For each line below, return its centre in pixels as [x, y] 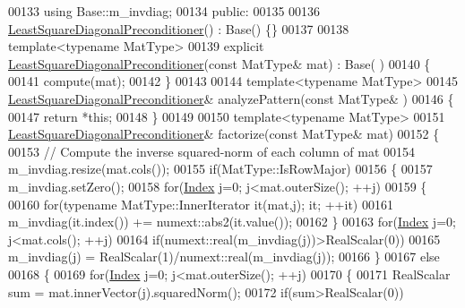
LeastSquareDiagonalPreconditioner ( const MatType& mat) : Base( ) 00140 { [220, 63]
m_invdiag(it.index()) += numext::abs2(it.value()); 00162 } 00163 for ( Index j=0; [232, 222]
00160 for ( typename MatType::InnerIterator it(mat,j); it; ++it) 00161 [201, 204]
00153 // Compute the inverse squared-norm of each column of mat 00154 [212, 151]
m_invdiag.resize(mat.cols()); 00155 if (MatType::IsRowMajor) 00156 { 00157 [220, 169]
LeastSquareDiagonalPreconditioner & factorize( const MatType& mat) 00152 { [224, 134]
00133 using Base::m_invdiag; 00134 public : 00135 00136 [164, 11]
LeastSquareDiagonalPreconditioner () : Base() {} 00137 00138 [179, 28]
